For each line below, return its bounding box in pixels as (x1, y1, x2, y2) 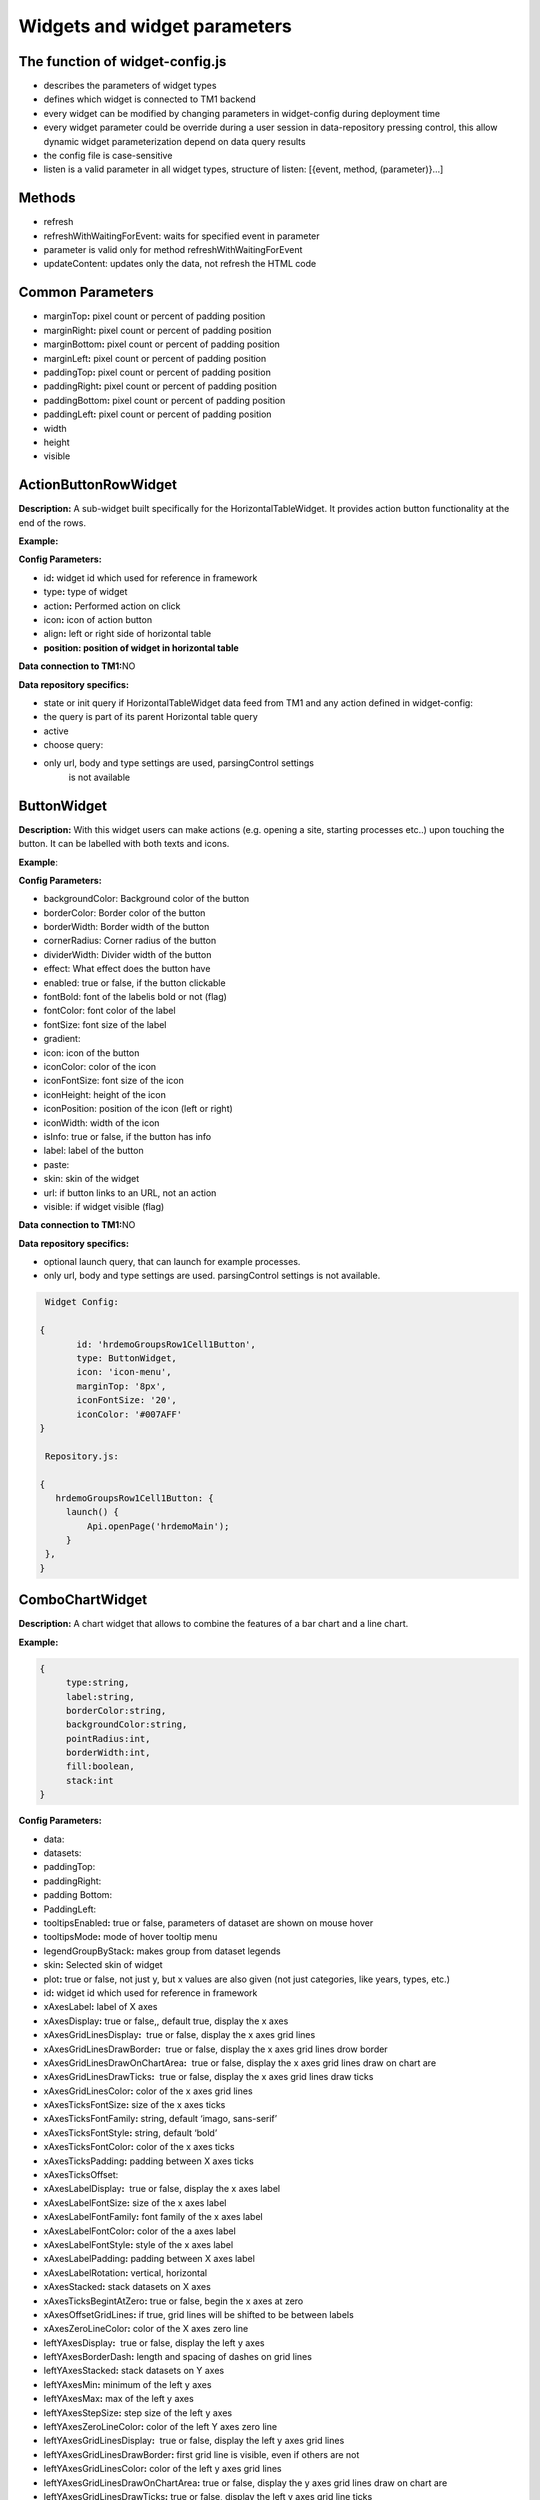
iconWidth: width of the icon (43, 1116, 160, 1129)
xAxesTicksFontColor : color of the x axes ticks (43, 2141, 235, 2153)
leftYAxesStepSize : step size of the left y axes (43, 2406, 233, 2419)
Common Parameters (18, 284, 154, 301)
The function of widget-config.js (18, 53, 227, 70)
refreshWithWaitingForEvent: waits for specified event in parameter (43, 230, 320, 242)
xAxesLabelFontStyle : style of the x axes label (43, 2238, 234, 2250)
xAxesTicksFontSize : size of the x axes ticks (43, 2099, 226, 2111)
